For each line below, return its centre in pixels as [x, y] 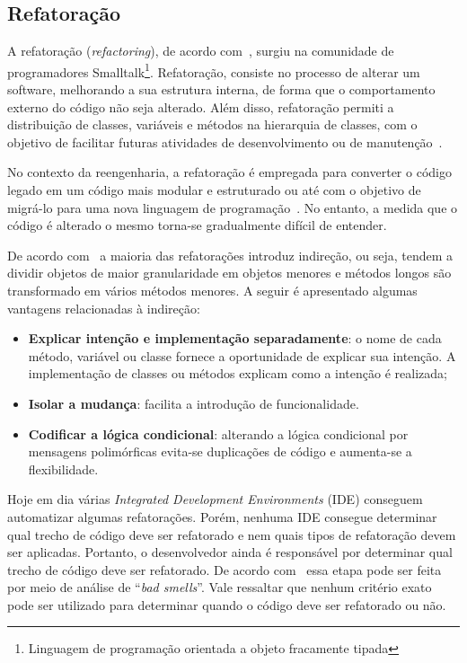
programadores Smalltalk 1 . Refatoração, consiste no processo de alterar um [214, 70]
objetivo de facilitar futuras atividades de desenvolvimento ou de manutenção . [225, 141]
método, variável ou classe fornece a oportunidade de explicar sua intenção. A [242, 355]
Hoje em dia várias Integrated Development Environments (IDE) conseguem [215, 499]
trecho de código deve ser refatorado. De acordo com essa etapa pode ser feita [225, 569]
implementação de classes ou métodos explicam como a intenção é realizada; [238, 373]
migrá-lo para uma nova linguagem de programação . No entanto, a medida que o [233, 207]
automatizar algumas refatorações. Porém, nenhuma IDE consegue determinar [222, 516]
